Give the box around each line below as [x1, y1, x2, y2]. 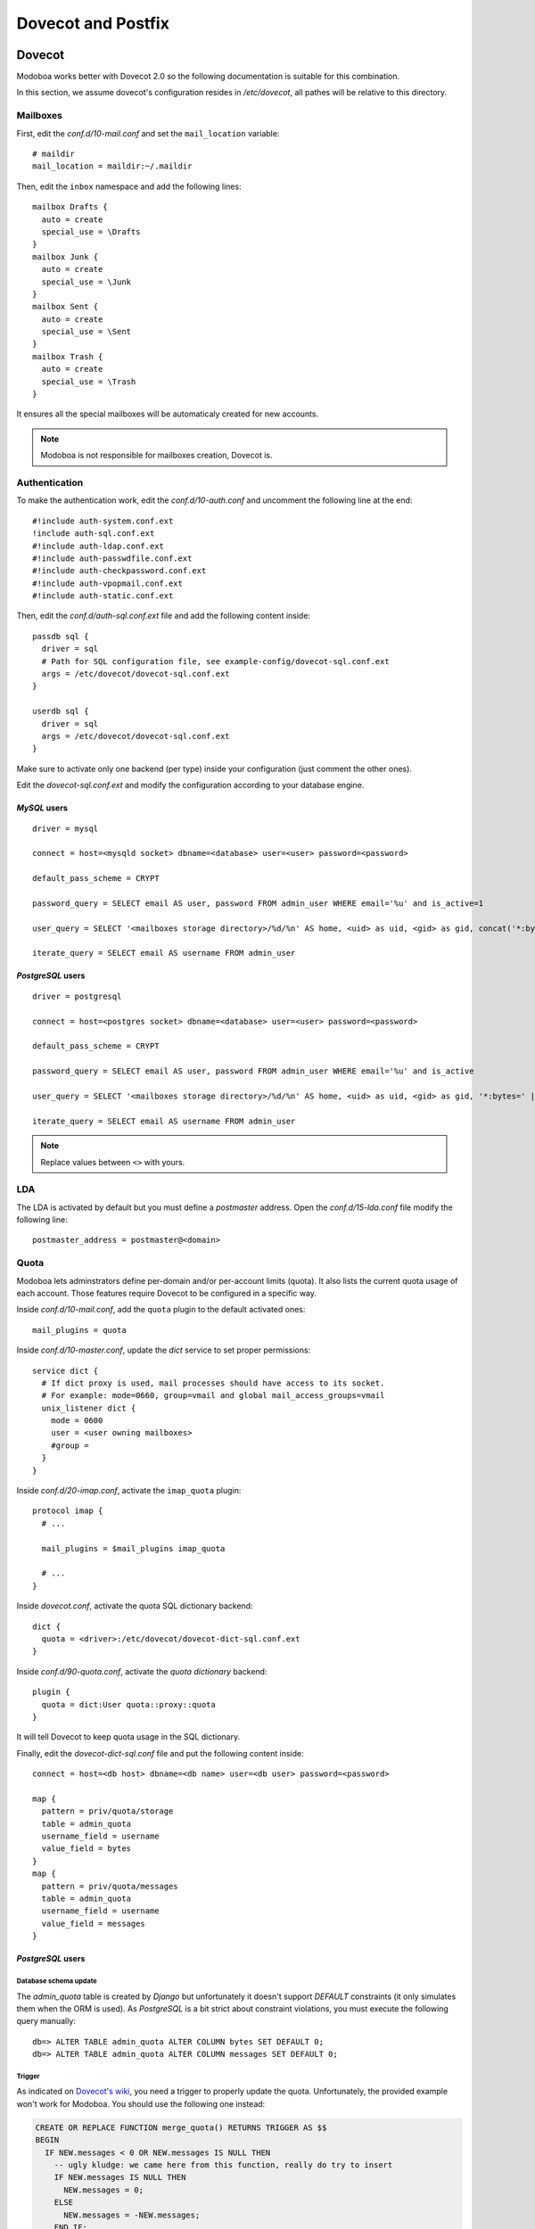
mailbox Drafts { [32, 202, 108, 212]
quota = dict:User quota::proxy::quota [41, 1699, 216, 1709]
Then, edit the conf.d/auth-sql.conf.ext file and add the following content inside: [16, 611, 311, 621]
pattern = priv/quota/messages [41, 1881, 178, 1891]
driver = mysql [32, 823, 99, 834]
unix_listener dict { [41, 1402, 136, 1413]
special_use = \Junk [41, 276, 132, 287]
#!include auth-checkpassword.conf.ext [32, 566, 207, 576]
